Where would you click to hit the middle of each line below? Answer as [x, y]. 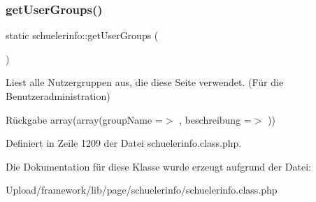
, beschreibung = [215, 119]
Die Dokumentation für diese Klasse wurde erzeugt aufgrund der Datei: [158, 166]
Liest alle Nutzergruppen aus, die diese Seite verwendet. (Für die [145, 82]
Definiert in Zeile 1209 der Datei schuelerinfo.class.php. [124, 143]
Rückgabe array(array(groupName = [84, 119]
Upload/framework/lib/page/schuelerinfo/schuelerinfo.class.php [142, 190]
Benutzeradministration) [58, 96]
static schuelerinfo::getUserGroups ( [82, 35]
